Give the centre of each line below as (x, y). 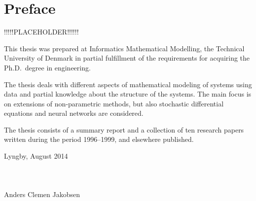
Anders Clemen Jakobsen (42, 194)
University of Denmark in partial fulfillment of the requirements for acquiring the (127, 58)
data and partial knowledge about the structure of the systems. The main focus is (128, 94)
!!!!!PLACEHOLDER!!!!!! (41, 32)
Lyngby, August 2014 (36, 156)
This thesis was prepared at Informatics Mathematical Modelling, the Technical (124, 48)
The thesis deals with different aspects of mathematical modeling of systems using (128, 84)
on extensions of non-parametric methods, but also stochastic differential (114, 103)
